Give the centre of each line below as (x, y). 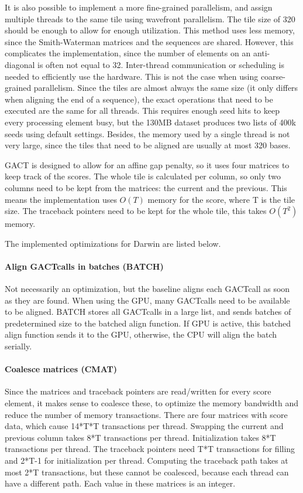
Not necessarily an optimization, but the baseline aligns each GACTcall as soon (147, 289)
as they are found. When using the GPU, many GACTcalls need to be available (147, 300)
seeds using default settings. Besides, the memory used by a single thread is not (147, 133)
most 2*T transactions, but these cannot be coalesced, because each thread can (147, 472)
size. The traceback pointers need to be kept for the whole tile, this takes (136, 211)
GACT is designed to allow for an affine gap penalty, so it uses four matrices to (147, 164)
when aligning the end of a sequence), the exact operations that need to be (139, 99)
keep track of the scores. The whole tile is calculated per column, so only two (143, 176)
